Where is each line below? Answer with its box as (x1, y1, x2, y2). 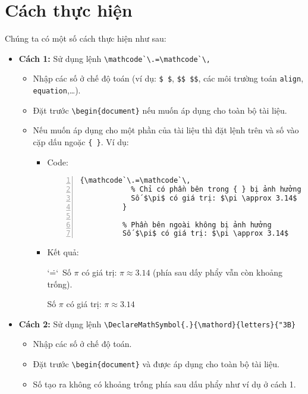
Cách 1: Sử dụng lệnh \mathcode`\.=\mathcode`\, (18, 52, 211, 64)
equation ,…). (33, 84, 81, 96)
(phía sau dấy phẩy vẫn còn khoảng (153, 265, 282, 278)
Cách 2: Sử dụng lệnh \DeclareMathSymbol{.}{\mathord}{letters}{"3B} (18, 317, 296, 330)
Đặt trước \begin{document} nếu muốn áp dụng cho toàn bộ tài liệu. (33, 104, 287, 116)
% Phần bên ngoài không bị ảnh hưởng (122, 220, 272, 229)
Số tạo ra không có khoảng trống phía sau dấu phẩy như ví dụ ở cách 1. (33, 377, 296, 390)
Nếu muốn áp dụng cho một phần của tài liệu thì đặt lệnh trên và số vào (33, 124, 299, 136)
